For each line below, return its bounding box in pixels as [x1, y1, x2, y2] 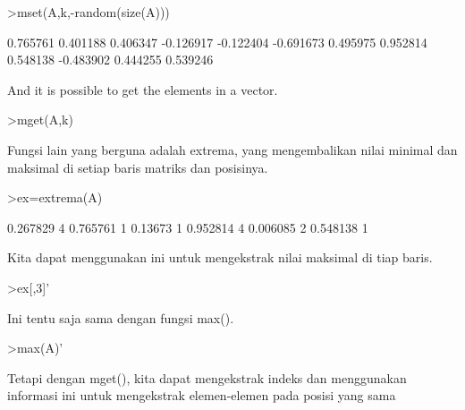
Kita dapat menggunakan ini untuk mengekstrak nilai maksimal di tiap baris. [7, 248, 433, 267]
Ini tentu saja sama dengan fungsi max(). [7, 308, 234, 327]
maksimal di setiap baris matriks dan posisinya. [7, 158, 268, 176]
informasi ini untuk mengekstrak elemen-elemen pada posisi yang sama [7, 386, 396, 405]
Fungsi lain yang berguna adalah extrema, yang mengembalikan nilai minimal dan [7, 140, 458, 158]
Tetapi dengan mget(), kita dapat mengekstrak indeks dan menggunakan [7, 368, 407, 387]
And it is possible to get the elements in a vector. [7, 80, 278, 98]
